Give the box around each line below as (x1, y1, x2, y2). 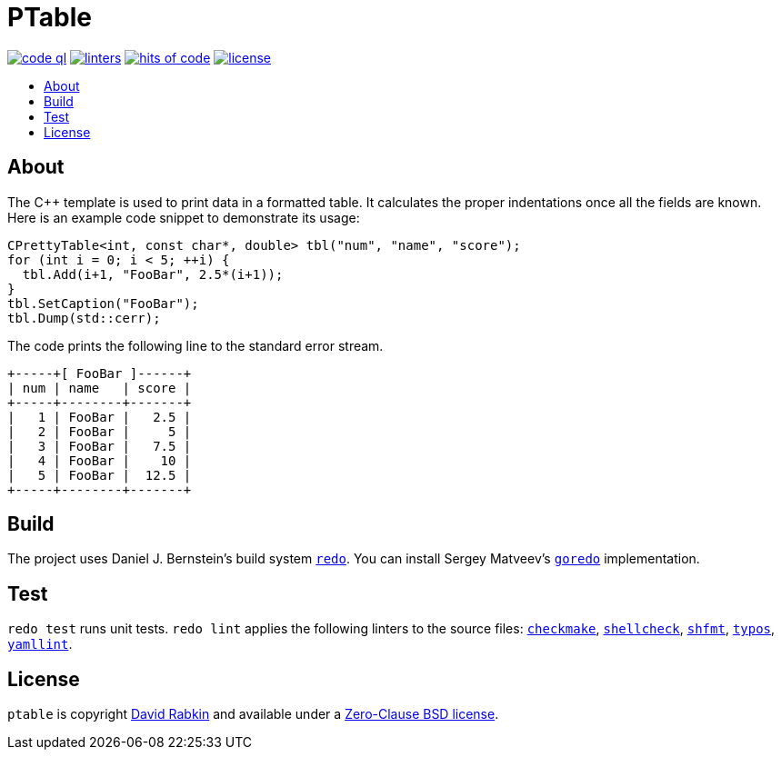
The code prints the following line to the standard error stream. (7, 337, 384, 354)
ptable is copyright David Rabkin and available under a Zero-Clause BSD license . (7, 706, 499, 722)
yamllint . (7, 636, 73, 652)
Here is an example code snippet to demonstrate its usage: (7, 209, 360, 225)
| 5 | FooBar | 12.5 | (7, 467, 192, 483)
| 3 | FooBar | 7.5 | (7, 438, 192, 453)
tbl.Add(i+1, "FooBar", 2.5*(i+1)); (22, 266, 284, 282)
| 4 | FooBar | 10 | (7, 453, 192, 468)
